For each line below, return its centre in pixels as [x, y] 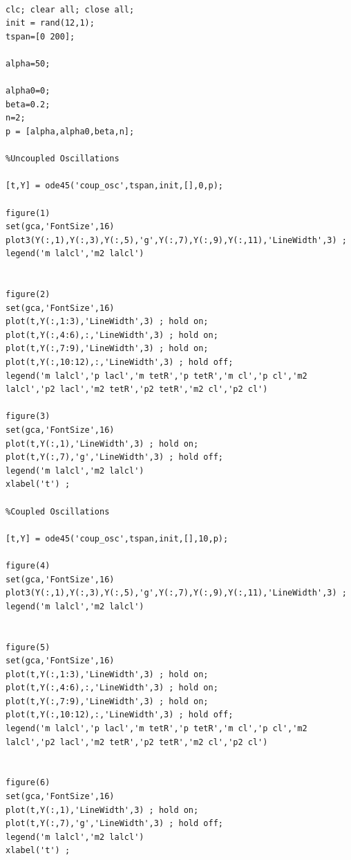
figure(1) [28, 213]
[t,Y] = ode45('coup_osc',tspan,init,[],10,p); [117, 538]
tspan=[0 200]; [40, 36]
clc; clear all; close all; [70, 9]
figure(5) [28, 647]
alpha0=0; [28, 91]
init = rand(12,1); [50, 23]
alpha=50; [28, 63]
